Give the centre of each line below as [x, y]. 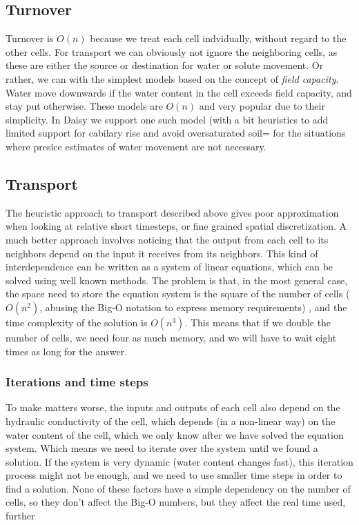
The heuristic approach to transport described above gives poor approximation [172, 212]
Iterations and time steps [77, 382]
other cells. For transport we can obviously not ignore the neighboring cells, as [172, 51]
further [20, 516]
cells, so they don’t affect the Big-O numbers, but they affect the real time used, [176, 502]
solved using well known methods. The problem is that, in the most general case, [177, 280]
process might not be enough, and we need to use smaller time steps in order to [174, 475]
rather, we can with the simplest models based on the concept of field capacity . [172, 78]
